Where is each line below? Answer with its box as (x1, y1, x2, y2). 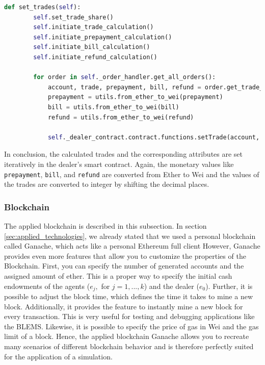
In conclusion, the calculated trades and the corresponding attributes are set (4, 149, 243, 159)
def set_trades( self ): (4, 4, 81, 11)
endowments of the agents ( (4, 280, 90, 291)
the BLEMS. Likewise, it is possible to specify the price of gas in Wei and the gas (4, 321, 259, 331)
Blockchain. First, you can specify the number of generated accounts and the (4, 260, 244, 271)
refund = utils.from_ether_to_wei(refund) (47, 113, 194, 121)
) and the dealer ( (144, 280, 199, 291)
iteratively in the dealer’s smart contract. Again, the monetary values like (4, 158, 234, 169)
